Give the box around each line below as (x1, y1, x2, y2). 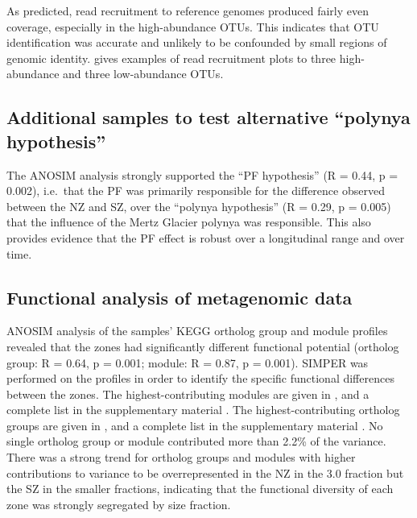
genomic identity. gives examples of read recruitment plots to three (6, 49, 336, 66)
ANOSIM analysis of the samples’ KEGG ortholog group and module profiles (6, 322, 388, 339)
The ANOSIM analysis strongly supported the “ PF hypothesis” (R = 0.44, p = (6, 166, 398, 183)
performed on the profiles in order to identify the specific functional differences (6, 370, 394, 387)
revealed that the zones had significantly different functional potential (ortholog (6, 338, 399, 354)
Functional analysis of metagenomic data (6, 284, 353, 309)
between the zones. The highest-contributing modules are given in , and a (6, 385, 370, 402)
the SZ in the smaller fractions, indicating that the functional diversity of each (6, 480, 394, 497)
